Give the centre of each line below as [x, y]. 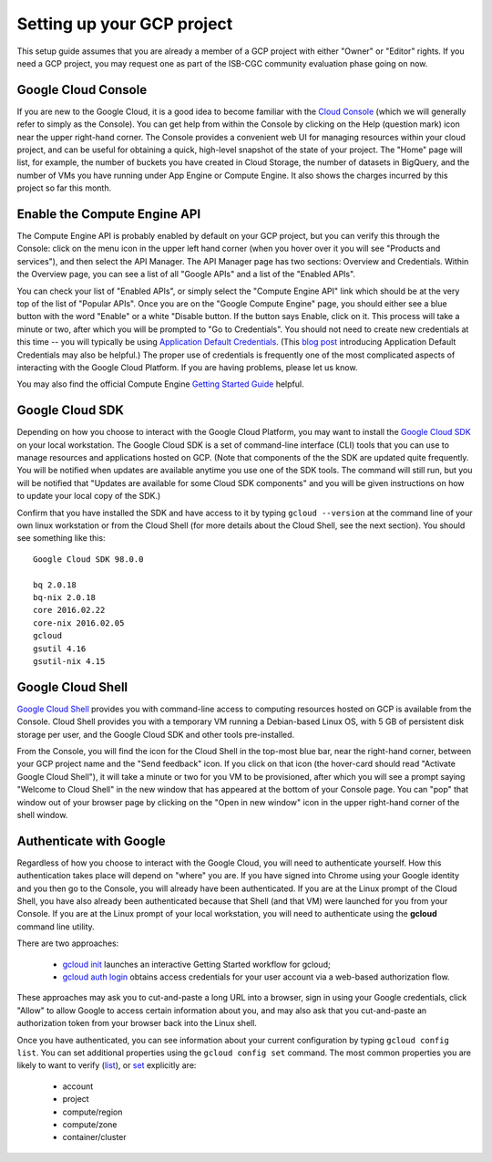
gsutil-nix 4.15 [69, 661]
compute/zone [90, 1124]
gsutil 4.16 [60, 648]
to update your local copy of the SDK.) [89, 496]
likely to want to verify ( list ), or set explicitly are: [107, 1065]
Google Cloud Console [82, 90]
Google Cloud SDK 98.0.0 [88, 559]
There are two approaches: [68, 943]
